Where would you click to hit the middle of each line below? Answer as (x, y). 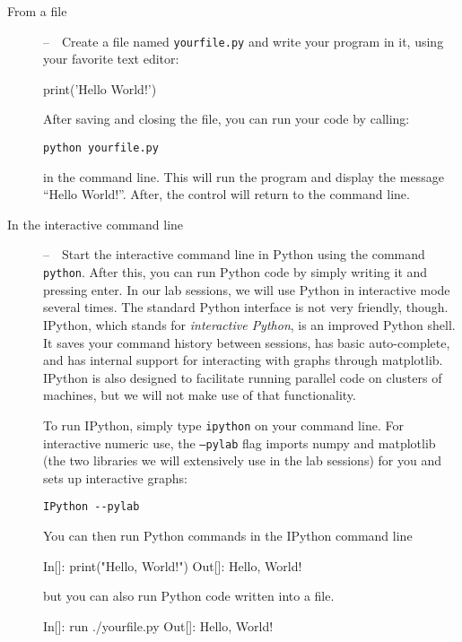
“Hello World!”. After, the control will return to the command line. (227, 194)
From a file (37, 11)
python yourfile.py (101, 148)
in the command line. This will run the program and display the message (244, 176)
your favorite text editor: (111, 59)
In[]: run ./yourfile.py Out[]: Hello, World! (158, 625)
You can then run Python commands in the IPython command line (228, 536)
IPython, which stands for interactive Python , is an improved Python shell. (249, 324)
